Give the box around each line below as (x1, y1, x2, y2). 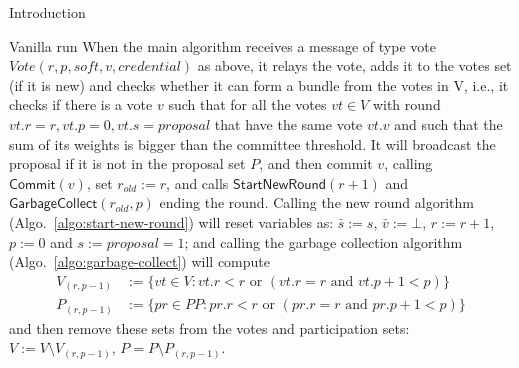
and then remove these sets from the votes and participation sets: (9, 317, 410, 338)
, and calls (166, 172, 229, 193)
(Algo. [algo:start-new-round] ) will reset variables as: (9, 211, 334, 232)
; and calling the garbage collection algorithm (184, 231, 463, 252)
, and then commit (259, 153, 373, 174)
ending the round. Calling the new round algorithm (159, 192, 474, 213)
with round (372, 94, 441, 115)
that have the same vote (214, 113, 363, 134)
